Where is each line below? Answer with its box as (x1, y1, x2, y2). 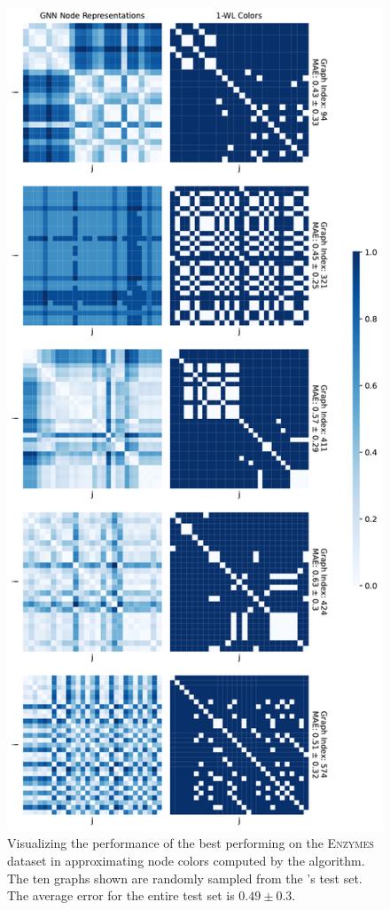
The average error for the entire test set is (7, 886, 235, 905)
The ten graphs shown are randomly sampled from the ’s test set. (7, 868, 363, 887)
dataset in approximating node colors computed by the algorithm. (7, 851, 365, 869)
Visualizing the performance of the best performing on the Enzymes (7, 834, 374, 852)
